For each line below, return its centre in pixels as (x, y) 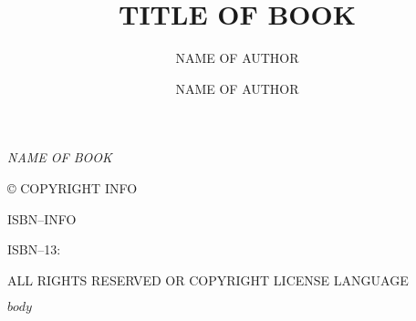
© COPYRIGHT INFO (73, 187)
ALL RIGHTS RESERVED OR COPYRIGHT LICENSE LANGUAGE (208, 280)
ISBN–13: (34, 249)
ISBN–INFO (42, 218)
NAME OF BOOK (60, 157)
